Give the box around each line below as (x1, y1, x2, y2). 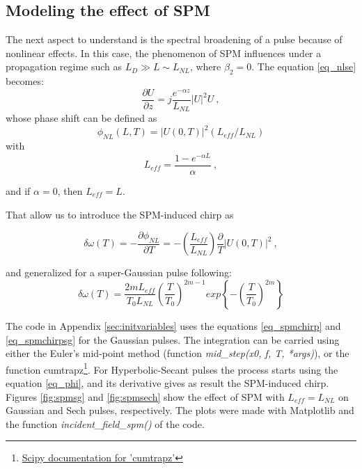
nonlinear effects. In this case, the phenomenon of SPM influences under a (6, 45, 322, 60)
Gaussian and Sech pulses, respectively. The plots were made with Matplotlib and (6, 403, 354, 418)
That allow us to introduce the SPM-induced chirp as (6, 207, 234, 221)
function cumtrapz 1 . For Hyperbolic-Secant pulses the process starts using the (6, 360, 338, 376)
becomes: (6, 74, 44, 88)
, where (189, 59, 221, 74)
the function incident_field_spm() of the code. (6, 416, 205, 431)
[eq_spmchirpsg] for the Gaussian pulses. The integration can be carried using (6, 332, 340, 347)
